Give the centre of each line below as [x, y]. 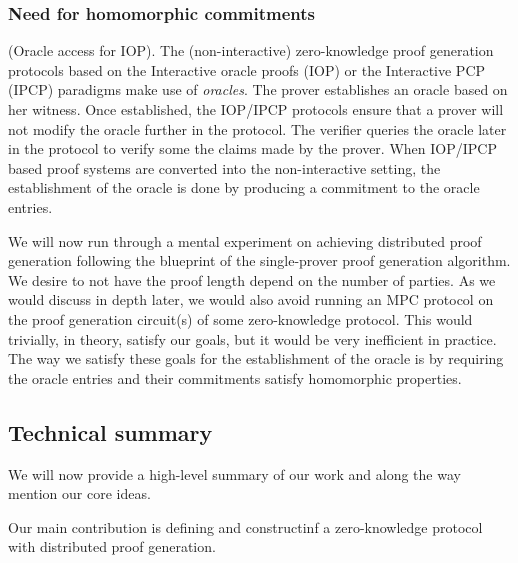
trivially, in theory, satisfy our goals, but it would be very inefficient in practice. [252, 338]
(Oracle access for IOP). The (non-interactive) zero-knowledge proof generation [251, 50]
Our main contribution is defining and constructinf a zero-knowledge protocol [245, 526]
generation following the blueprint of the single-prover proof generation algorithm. [259, 260]
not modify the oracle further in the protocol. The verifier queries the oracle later [257, 128]
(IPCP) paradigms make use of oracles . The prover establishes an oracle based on [258, 89]
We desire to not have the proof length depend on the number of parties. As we [252, 279]
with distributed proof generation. [112, 546]
